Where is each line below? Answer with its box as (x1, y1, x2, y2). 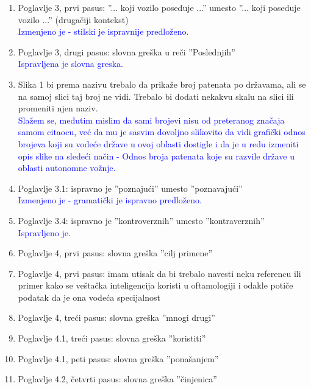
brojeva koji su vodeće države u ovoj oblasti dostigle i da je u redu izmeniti (18, 137, 299, 150)
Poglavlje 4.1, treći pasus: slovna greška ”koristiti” (18, 332, 206, 345)
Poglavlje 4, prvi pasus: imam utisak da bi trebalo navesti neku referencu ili (18, 267, 301, 279)
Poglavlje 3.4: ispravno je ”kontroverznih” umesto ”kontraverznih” (18, 214, 265, 226)
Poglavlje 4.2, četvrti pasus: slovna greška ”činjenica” (18, 373, 217, 385)
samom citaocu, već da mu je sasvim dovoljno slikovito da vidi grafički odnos (18, 125, 306, 138)
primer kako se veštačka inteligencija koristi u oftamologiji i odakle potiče (18, 279, 293, 292)
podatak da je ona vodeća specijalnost (18, 290, 160, 303)
